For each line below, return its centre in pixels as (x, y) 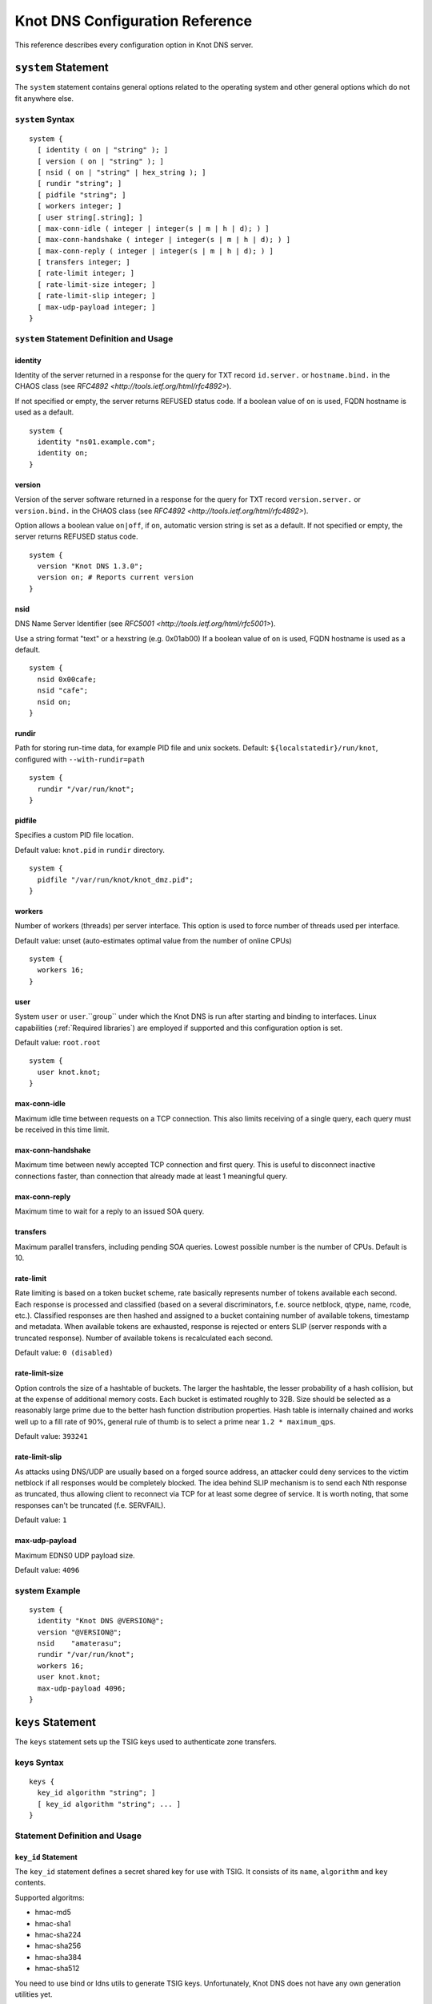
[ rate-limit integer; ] (86, 273)
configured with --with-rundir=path (80, 759)
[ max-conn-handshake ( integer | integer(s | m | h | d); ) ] (164, 240)
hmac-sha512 (57, 1969)
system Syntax (45, 119)
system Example (48, 1590)
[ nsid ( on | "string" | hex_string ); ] (122, 172)
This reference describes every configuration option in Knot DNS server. (134, 45)
